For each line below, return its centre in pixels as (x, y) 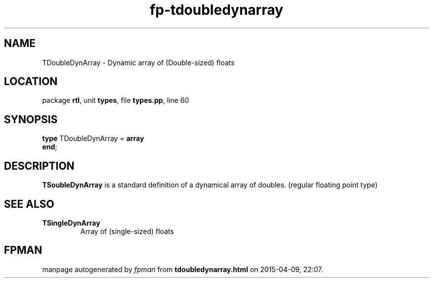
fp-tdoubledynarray (216, 10)
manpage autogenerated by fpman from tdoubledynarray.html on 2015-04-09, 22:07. (183, 269)
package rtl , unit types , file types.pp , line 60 (116, 100)
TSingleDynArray (71, 223)
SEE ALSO (29, 204)
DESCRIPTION (39, 166)
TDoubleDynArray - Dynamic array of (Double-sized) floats (138, 62)
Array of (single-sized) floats (127, 231)
